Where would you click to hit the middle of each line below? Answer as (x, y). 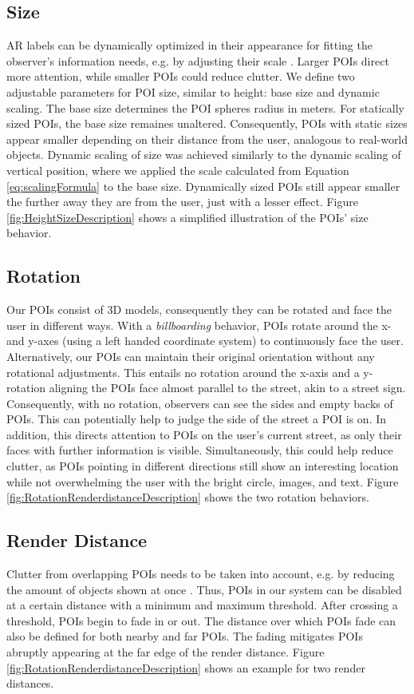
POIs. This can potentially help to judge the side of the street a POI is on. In (197, 419)
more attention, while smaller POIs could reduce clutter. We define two (181, 76)
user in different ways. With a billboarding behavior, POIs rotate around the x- (199, 325)
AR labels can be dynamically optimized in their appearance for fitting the (189, 45)
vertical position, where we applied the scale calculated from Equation (178, 170)
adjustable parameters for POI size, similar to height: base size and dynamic (193, 91)
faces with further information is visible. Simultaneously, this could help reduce (200, 450)
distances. (30, 683)
